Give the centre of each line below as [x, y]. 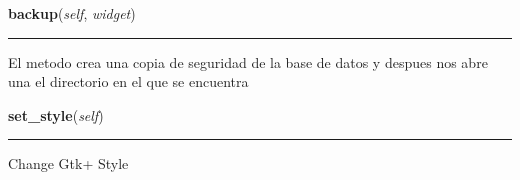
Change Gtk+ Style [68, 163]
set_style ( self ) [56, 114]
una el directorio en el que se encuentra [128, 81]
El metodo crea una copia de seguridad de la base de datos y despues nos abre [248, 61]
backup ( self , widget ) [72, 13]
